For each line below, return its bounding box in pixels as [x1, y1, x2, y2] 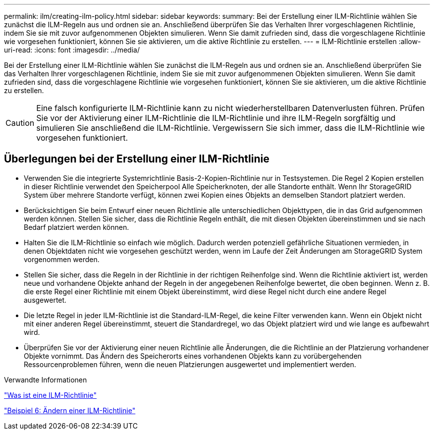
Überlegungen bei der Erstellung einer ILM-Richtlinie [4, 153, 270, 165]
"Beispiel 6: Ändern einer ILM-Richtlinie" [4, 406, 136, 415]
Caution [5, 118, 35, 128]
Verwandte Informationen [4, 375, 87, 384]
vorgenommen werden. [24, 255, 100, 264]
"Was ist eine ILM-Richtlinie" [4, 390, 97, 399]
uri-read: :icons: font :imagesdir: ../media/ [4, 46, 140, 54]
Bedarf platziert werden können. [24, 222, 129, 231]
